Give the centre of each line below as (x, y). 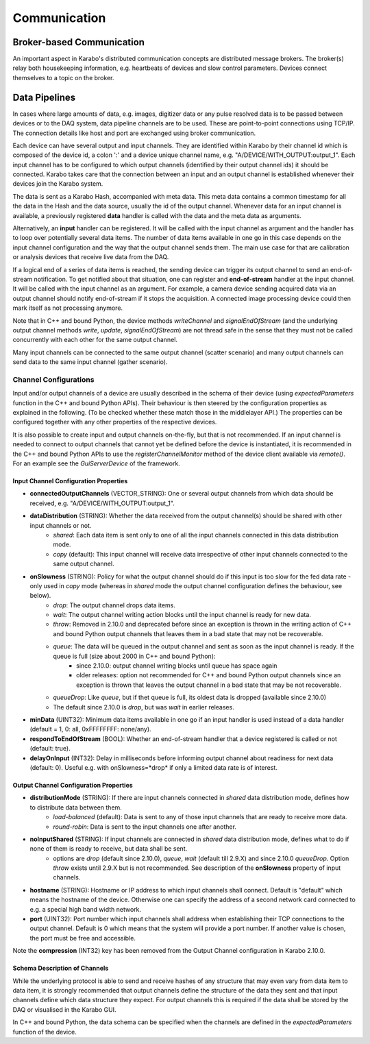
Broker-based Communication (79, 42)
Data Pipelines (44, 97)
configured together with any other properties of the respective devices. (115, 422)
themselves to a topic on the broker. (63, 77)
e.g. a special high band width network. (86, 909)
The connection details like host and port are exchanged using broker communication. (134, 133)
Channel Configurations (53, 379)
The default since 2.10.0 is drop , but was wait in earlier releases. (144, 707)
